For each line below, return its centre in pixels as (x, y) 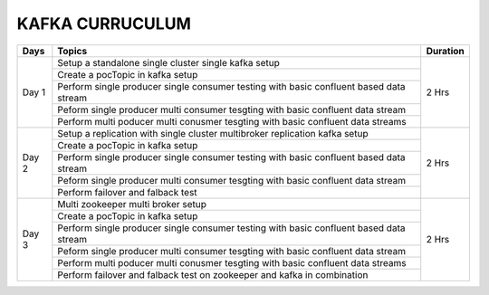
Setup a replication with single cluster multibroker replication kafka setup (213, 133)
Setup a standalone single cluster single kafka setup (169, 62)
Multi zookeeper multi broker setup (132, 204)
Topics (72, 51)
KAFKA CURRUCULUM (104, 24)
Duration (446, 51)
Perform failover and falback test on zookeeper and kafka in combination (213, 274)
